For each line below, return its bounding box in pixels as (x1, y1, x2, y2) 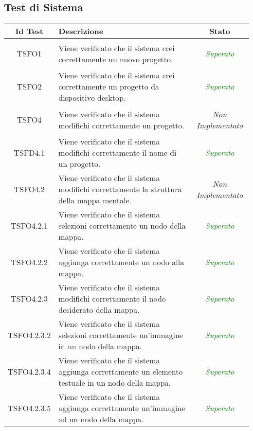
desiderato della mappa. (58, 304, 140, 316)
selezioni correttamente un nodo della (58, 220, 186, 232)
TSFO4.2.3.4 (8, 366, 51, 377)
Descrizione (58, 25, 104, 37)
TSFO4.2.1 (11, 220, 48, 232)
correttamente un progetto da (58, 81, 160, 92)
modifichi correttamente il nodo (58, 293, 166, 305)
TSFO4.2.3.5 (8, 402, 51, 414)
